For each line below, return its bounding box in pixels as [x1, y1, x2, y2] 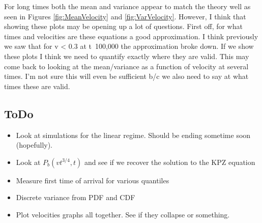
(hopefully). [16, 140, 53, 150]
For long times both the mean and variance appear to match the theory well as [4, 1, 251, 11]
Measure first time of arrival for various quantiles [16, 175, 169, 185]
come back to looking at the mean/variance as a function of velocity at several [4, 61, 249, 71]
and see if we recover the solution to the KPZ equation [84, 156, 255, 167]
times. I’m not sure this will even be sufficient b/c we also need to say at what [4, 71, 249, 81]
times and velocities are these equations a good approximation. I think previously [4, 31, 258, 41]
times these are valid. [4, 80, 70, 91]
